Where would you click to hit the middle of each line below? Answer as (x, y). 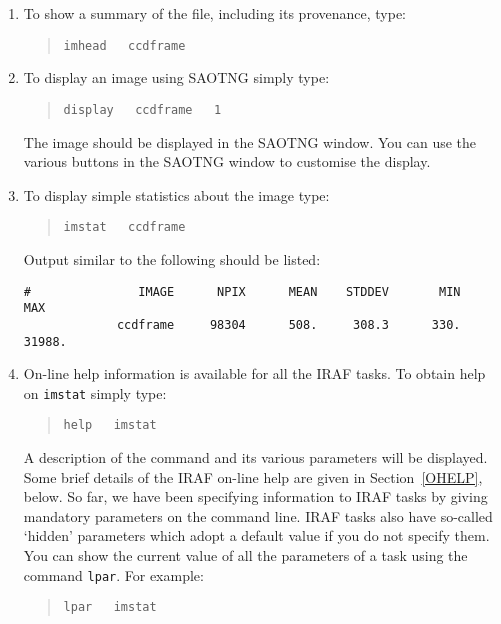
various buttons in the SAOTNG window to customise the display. (227, 161)
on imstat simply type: (95, 392)
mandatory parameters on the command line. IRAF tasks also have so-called (258, 515)
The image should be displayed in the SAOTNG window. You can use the (250, 141)
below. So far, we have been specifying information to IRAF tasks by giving (255, 496)
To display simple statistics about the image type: (176, 194)
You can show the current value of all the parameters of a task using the (245, 555)
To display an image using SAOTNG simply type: (176, 77)
